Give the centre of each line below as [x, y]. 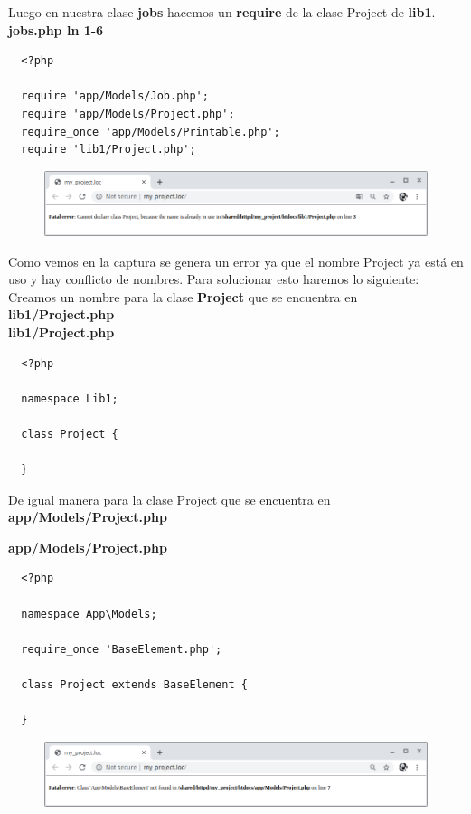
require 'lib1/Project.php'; [108, 150]
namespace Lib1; [70, 398]
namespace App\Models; [89, 614]
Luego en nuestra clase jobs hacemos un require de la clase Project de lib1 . [222, 12]
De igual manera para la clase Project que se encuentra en [170, 499]
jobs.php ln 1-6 [56, 29]
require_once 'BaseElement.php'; [122, 649]
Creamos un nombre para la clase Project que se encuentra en [183, 296]
